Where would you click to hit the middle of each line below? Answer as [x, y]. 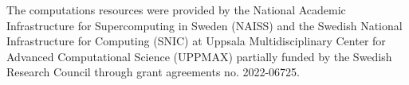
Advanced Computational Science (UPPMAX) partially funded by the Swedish [199, 56]
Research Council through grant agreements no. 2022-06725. [153, 72]
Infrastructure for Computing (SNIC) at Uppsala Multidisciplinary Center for [196, 41]
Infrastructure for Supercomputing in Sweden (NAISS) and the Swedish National [204, 25]
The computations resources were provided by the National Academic [176, 10]
